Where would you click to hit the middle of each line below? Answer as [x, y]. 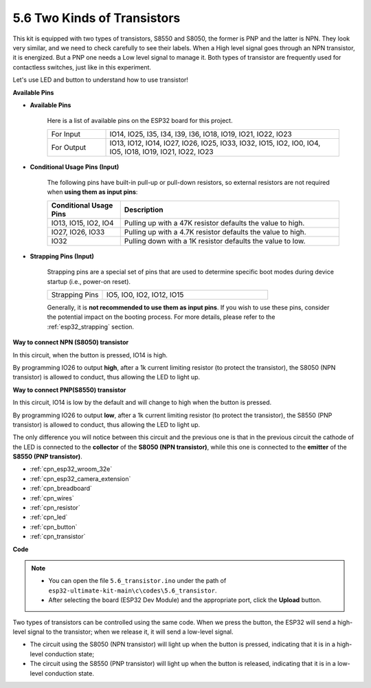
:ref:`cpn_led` [49, 517]
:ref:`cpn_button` [54, 526]
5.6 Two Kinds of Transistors [97, 18]
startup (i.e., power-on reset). [89, 281]
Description [144, 210]
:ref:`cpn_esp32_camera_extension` [80, 478]
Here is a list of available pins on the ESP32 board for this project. [140, 121]
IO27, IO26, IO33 [78, 232]
